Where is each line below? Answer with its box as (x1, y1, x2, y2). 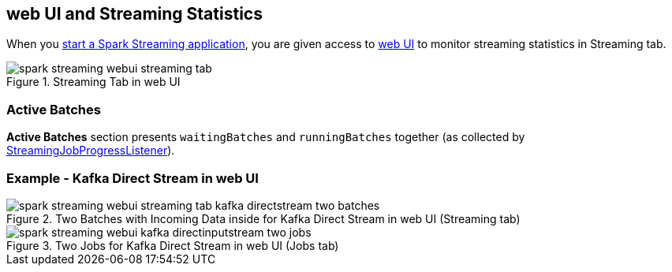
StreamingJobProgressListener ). (6, 143, 175, 158)
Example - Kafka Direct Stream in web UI (6, 170, 259, 186)
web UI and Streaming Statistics (6, 4, 263, 24)
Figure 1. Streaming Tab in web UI (6, 75, 181, 89)
